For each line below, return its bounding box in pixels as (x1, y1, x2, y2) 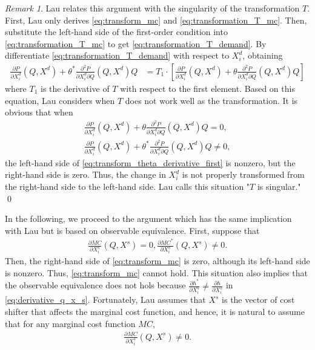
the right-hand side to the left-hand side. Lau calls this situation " (5, 180, 250, 192)
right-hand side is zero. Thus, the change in (5, 168, 166, 181)
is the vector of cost (222, 293, 295, 306)
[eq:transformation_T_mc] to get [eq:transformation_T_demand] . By (5, 37, 267, 50)
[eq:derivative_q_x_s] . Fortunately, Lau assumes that (5, 293, 206, 306)
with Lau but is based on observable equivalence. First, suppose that (5, 224, 260, 236)
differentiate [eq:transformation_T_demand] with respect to (5, 49, 230, 62)
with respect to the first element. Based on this (120, 82, 295, 94)
